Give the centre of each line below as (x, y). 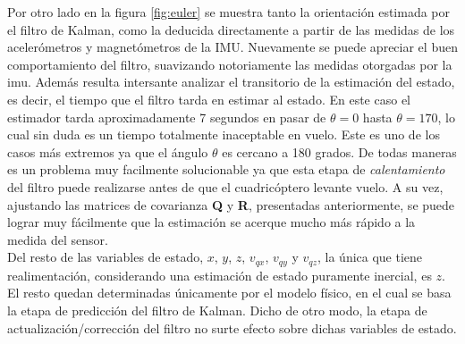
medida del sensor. (58, 239)
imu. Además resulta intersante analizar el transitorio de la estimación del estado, (231, 82)
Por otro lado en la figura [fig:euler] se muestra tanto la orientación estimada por (229, 12)
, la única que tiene (370, 257)
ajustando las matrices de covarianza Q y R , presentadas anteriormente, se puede (231, 204)
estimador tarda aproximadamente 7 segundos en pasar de (167, 117)
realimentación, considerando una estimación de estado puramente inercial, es (220, 275)
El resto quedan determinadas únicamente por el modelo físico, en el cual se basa (229, 293)
